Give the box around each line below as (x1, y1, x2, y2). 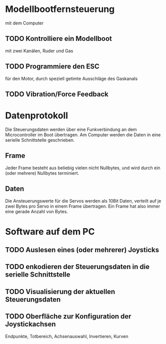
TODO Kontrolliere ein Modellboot (5, 34, 112, 43)
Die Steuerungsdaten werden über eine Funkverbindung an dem (5, 126, 137, 132)
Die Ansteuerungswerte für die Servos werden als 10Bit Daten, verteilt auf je (5, 198, 162, 204)
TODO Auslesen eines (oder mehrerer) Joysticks (5, 246, 160, 254)
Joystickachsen (5, 320, 56, 329)
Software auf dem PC (5, 226, 95, 237)
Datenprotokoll (5, 110, 68, 121)
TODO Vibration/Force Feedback (5, 90, 109, 98)
